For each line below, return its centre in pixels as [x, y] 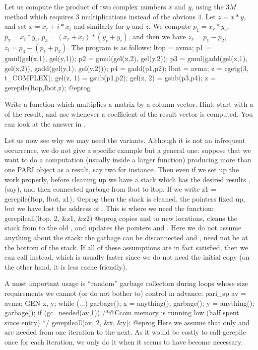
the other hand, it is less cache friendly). [66, 266]
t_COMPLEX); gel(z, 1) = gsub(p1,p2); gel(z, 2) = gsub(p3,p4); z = [110, 78]
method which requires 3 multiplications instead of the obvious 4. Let [110, 16]
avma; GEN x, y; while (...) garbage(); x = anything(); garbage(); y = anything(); [129, 303]
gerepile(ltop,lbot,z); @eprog [48, 87]
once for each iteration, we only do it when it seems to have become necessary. [124, 342]
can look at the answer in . [45, 123]
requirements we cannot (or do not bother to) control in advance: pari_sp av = [125, 293]
